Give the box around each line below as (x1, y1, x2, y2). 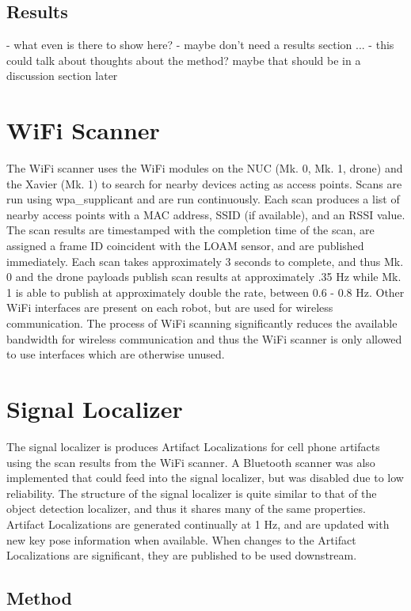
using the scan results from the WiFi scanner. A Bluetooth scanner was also (6, 454, 375, 470)
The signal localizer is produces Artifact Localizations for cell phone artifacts (6, 438, 380, 454)
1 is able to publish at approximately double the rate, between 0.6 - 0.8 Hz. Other (6, 283, 405, 300)
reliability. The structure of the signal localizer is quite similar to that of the (6, 484, 377, 501)
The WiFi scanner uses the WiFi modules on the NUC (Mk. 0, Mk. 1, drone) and (6, 160, 403, 176)
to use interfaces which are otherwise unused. (6, 346, 225, 362)
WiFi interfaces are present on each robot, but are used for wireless (6, 299, 333, 316)
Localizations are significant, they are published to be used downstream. (6, 547, 357, 564)
